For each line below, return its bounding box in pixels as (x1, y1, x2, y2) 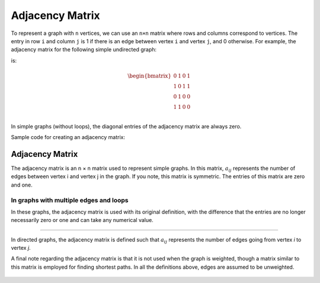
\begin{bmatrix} (127, 72, 172, 79)
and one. (11, 181, 33, 188)
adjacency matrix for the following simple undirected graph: (11, 46, 157, 53)
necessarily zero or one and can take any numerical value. (11, 217, 153, 224)
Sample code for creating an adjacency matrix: (11, 134, 126, 141)
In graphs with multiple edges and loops (11, 196, 129, 204)
